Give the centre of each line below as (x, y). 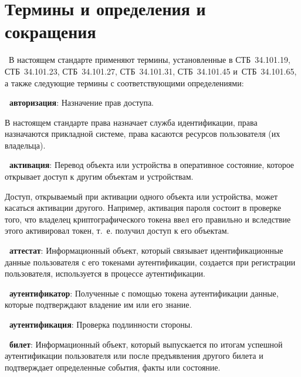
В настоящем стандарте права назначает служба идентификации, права (131, 122)
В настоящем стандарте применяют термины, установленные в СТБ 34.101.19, (149, 60)
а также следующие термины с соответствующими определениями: (124, 83)
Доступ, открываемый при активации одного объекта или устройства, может (141, 196)
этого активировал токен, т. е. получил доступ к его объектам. (117, 230)
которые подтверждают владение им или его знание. (98, 304)
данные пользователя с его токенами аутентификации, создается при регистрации (150, 262)
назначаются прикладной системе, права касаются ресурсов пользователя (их (143, 134)
